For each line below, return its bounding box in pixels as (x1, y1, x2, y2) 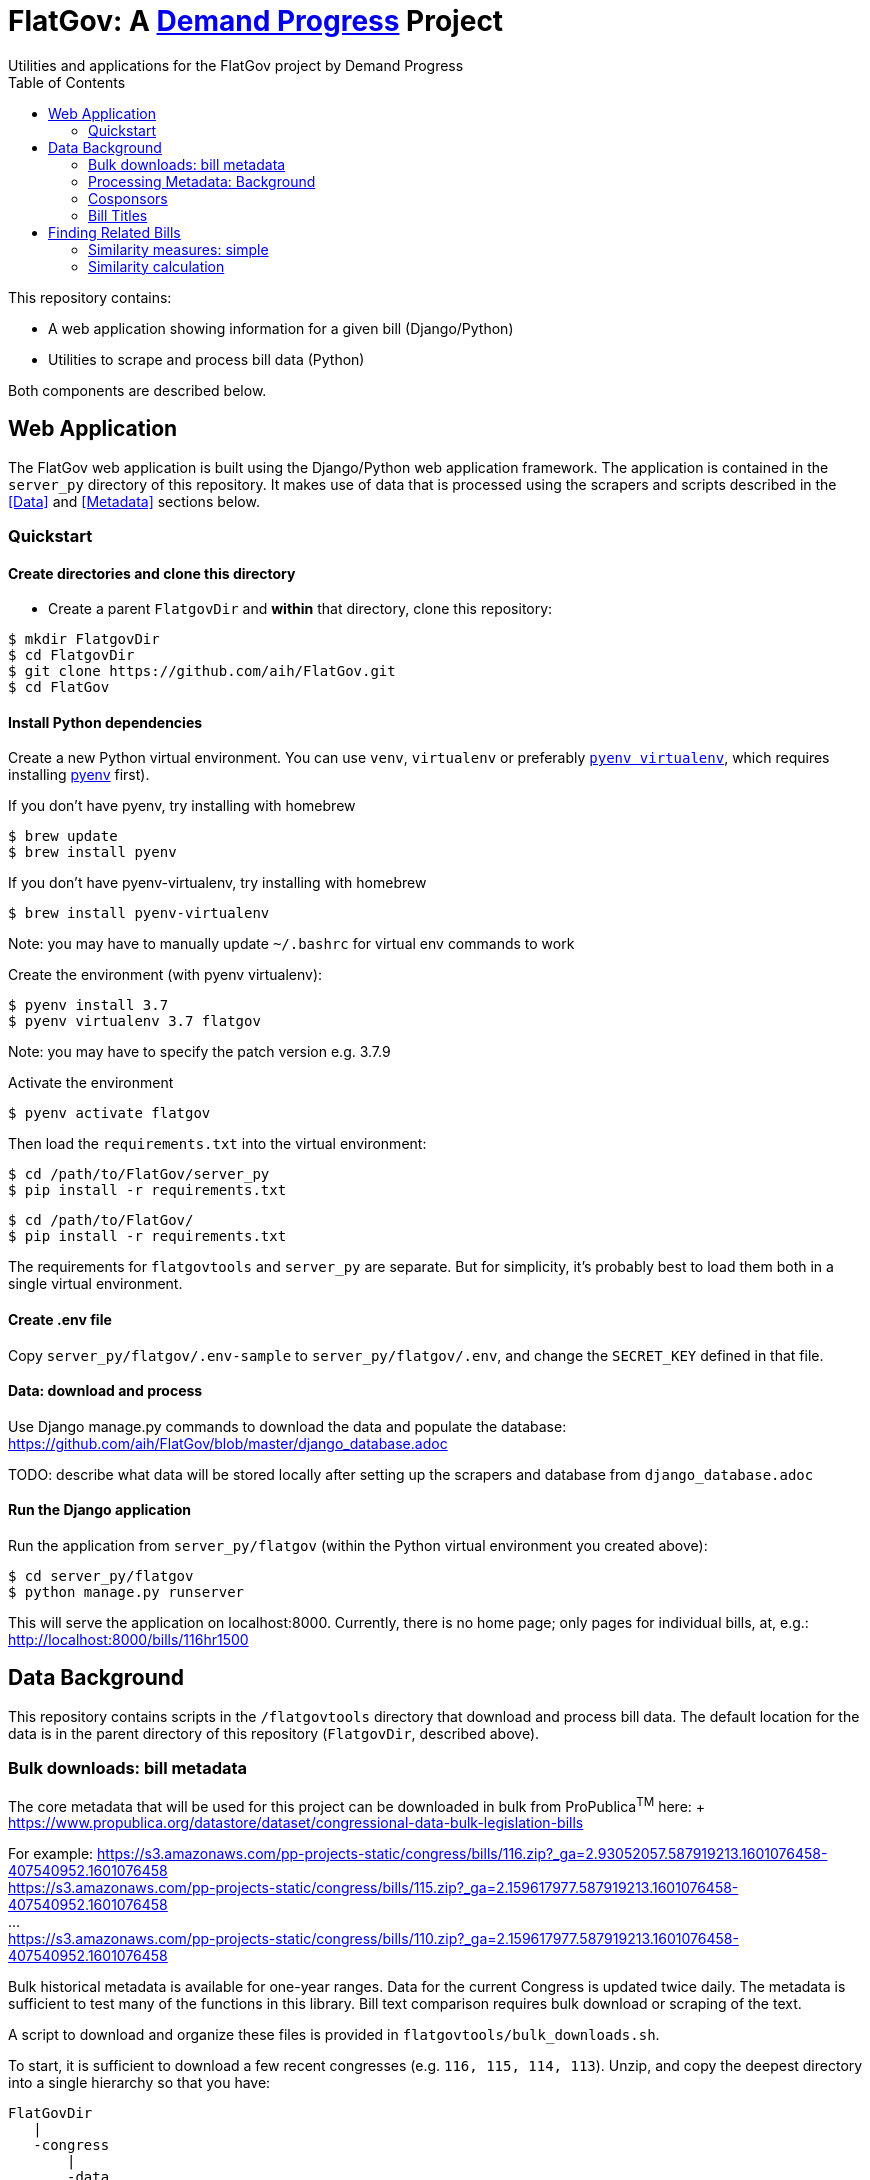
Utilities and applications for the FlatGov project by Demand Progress (8, 56, 464, 74)
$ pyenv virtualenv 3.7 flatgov (8, 1013, 261, 1030)
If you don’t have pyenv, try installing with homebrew (8, 797, 356, 815)
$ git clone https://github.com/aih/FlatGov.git (8, 663, 396, 680)
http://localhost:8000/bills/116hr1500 (8, 1631, 249, 1649)
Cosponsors (88, 189, 168, 207)
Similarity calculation (88, 257, 225, 275)
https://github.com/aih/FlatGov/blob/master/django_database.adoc (8, 1434, 448, 1452)
